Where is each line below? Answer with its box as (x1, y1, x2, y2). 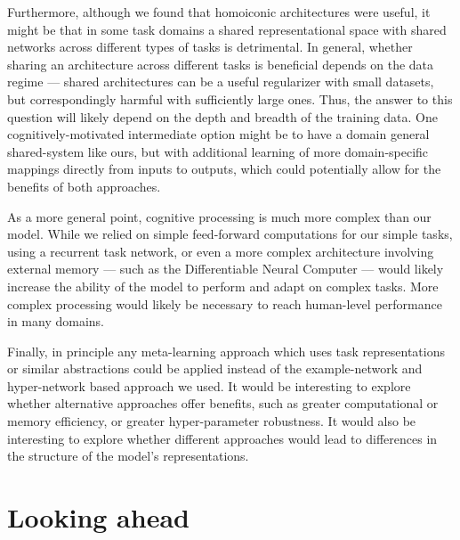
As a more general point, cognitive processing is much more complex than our (7, 207, 432, 225)
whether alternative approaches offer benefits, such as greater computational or (7, 394, 439, 413)
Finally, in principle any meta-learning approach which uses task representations (7, 341, 445, 360)
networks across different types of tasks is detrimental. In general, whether (7, 37, 413, 56)
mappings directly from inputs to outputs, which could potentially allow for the (7, 160, 441, 178)
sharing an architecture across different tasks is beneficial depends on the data (7, 54, 434, 73)
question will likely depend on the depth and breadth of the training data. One (7, 107, 439, 126)
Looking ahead (7, 499, 190, 536)
